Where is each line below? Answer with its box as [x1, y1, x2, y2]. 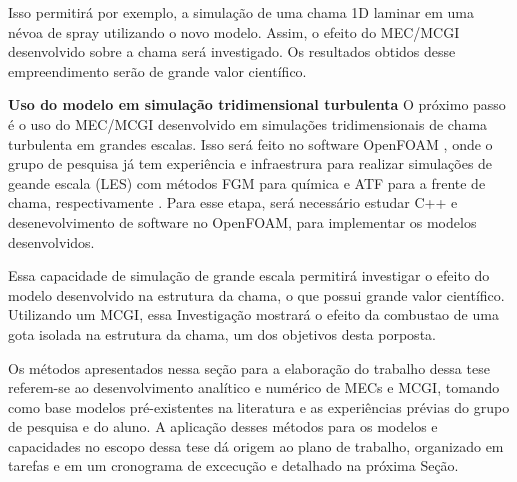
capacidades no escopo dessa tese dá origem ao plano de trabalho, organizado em [8, 435, 504, 456]
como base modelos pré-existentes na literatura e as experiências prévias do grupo [8, 396, 510, 417]
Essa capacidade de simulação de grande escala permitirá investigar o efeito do [8, 265, 490, 286]
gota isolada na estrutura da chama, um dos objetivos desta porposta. [8, 323, 436, 344]
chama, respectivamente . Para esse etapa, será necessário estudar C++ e [8, 192, 458, 213]
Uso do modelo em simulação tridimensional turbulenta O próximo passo [8, 94, 506, 115]
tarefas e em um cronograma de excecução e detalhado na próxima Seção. [8, 455, 459, 476]
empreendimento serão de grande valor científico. [8, 60, 307, 81]
